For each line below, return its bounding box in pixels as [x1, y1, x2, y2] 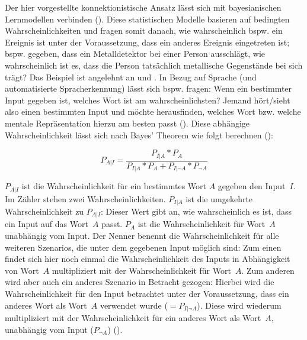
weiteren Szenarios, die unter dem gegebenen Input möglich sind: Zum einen [5, 241, 282, 253]
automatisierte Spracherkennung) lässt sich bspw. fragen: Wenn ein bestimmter [5, 82, 292, 95]
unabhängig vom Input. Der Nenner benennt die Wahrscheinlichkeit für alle [5, 229, 279, 242]
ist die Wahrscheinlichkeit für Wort [137, 218, 266, 230]
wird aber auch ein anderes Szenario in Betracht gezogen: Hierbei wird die [5, 276, 274, 288]
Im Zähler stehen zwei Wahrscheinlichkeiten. [5, 192, 166, 205]
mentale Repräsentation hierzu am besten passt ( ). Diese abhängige [5, 116, 250, 129]
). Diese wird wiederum [197, 299, 282, 311]
